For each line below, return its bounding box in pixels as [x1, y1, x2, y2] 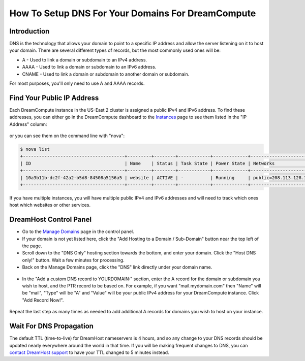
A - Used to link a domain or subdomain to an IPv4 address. [22, 56, 147, 63]
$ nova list [20, 146, 50, 152]
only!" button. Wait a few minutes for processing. [22, 257, 125, 263]
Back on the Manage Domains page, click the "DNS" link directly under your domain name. [22, 264, 212, 270]
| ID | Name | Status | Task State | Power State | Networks [20, 160, 275, 166]
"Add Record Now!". [22, 297, 64, 303]
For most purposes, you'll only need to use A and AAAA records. [9, 80, 145, 86]
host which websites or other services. [9, 202, 91, 208]
